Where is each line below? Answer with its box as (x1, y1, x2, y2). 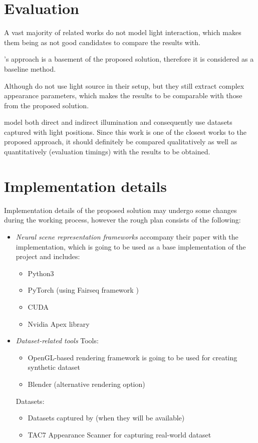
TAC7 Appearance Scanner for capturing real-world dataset (28, 429, 211, 439)
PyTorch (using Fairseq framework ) (28, 285, 139, 295)
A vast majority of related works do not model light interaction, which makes (4, 27, 241, 38)
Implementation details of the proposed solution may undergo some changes (4, 204, 237, 215)
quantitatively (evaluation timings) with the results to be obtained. (4, 146, 210, 157)
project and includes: (16, 251, 80, 262)
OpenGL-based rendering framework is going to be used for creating (28, 352, 237, 362)
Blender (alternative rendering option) (28, 378, 145, 389)
